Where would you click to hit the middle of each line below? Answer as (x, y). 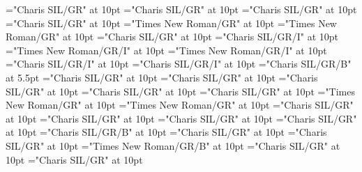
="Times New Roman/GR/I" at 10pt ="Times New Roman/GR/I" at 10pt (166, 50)
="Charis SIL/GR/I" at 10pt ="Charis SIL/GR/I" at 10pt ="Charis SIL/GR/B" (179, 64)
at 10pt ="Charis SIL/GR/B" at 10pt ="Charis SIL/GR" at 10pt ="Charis (166, 132)
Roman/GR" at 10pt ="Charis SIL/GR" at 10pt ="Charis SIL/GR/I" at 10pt (172, 37)
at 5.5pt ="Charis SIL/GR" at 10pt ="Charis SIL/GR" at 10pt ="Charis (162, 77)
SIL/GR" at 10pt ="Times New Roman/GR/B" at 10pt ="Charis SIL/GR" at (173, 145)
